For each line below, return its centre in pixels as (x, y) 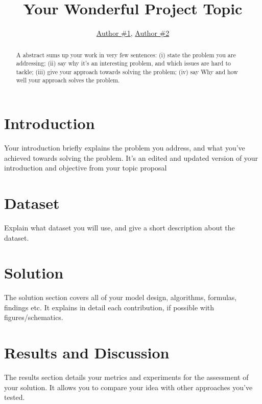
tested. (15, 397)
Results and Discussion (87, 353)
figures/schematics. (34, 317)
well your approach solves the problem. (68, 80)
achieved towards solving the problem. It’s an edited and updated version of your (131, 157)
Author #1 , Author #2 (133, 33)
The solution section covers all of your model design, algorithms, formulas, (121, 297)
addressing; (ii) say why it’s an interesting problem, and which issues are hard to (123, 63)
